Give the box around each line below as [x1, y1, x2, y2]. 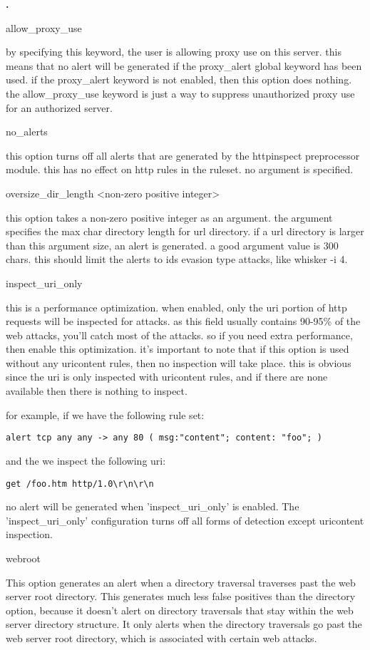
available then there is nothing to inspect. [6, 383, 187, 398]
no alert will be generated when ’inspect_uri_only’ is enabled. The [6, 499, 299, 514]
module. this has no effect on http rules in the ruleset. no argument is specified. [6, 162, 354, 177]
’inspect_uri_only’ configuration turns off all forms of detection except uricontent [6, 512, 364, 527]
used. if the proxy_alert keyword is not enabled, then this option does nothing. [6, 72, 352, 87]
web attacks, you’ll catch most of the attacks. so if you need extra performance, [6, 327, 353, 342]
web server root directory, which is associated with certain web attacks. [6, 630, 317, 645]
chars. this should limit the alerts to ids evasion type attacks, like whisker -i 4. [6, 252, 348, 267]
